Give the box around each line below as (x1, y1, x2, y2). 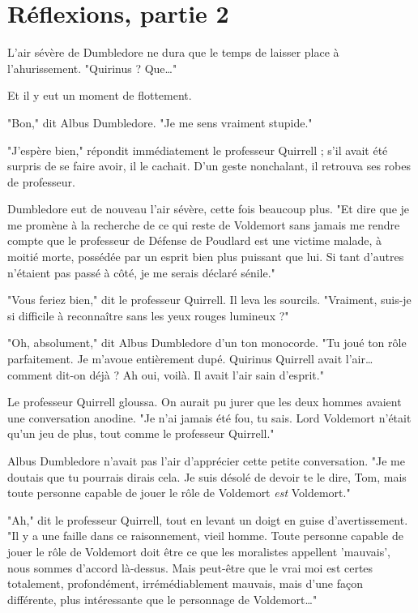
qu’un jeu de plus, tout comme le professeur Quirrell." (7, 425, 275, 442)
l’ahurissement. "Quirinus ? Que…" (7, 59, 177, 76)
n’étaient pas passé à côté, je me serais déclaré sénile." (7, 264, 275, 281)
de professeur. (7, 173, 75, 190)
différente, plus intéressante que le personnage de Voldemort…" (7, 590, 318, 607)
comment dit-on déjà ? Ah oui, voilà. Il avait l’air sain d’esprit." (7, 366, 324, 383)
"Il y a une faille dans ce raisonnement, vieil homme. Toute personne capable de (7, 527, 403, 544)
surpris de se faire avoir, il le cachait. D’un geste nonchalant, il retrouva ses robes (7, 157, 411, 174)
